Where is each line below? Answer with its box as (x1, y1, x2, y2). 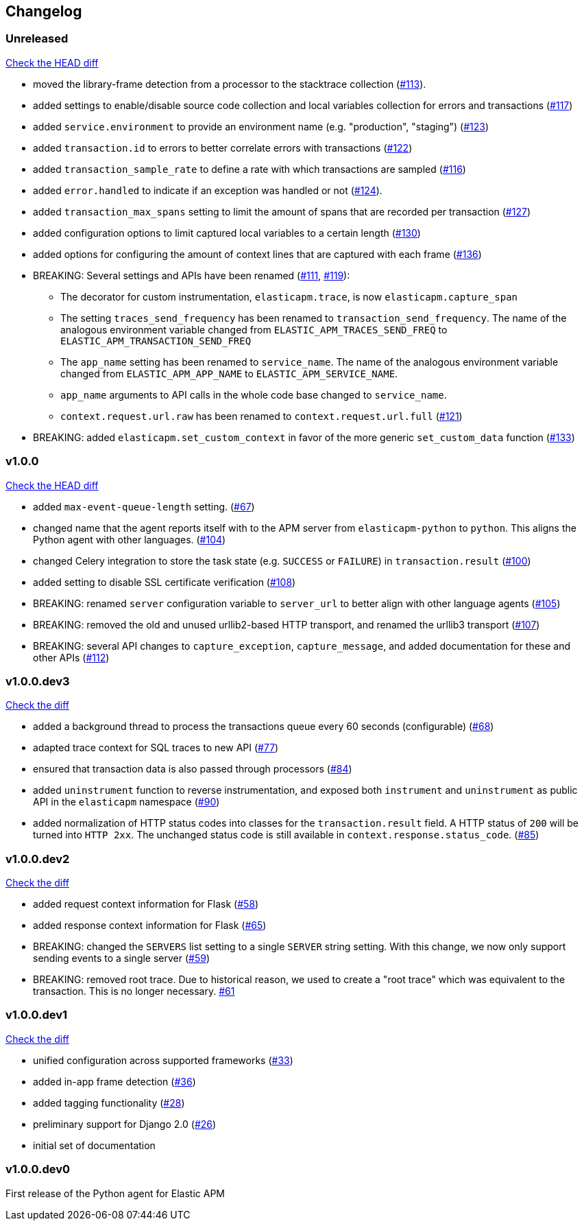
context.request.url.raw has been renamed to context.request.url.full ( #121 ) (60, 410, 463, 422)
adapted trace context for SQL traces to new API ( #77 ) (33, 742, 279, 754)
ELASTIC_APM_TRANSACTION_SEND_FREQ (60, 335, 252, 346)
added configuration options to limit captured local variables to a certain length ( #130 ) (33, 226, 421, 239)
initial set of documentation (33, 1139, 156, 1151)
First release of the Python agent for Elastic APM (5, 1187, 226, 1199)
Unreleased (5, 32, 69, 46)
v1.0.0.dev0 (5, 1162, 71, 1177)
